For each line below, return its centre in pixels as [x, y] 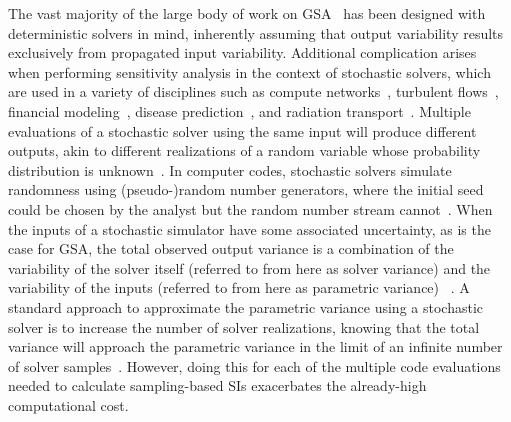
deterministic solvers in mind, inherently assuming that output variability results [256, 32]
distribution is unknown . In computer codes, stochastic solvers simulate [230, 169]
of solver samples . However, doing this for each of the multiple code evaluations [254, 365]
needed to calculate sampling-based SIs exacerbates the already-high [217, 385]
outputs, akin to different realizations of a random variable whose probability [244, 150]
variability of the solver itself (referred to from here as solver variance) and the [249, 267]
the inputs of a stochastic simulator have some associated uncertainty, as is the [249, 228]
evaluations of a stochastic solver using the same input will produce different [242, 130]
